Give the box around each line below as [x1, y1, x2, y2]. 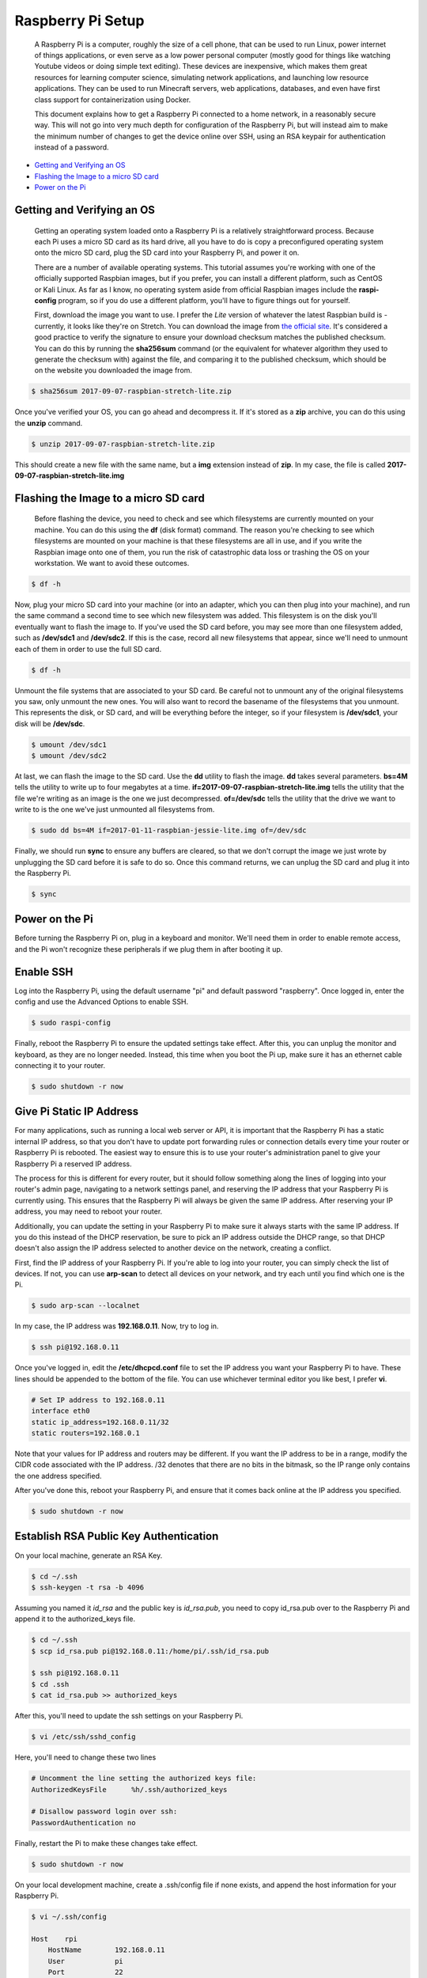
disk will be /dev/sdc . [14, 718, 85, 728]
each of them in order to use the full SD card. [14, 644, 162, 654]
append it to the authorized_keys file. [14, 1614, 136, 1624]
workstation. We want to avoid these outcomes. [34, 559, 190, 568]
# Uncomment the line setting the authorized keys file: [31, 1774, 257, 1783]
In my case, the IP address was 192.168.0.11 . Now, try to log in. [14, 1321, 219, 1331]
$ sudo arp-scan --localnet [31, 1302, 140, 1310]
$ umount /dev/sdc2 [31, 752, 107, 760]
